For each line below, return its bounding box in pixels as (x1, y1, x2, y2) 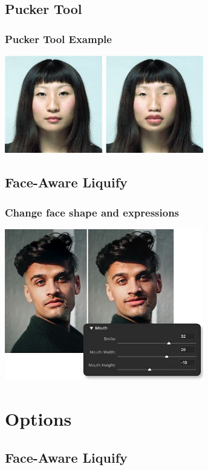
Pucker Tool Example (5, 31, 112, 46)
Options (5, 406, 72, 431)
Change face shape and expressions (5, 204, 180, 220)
